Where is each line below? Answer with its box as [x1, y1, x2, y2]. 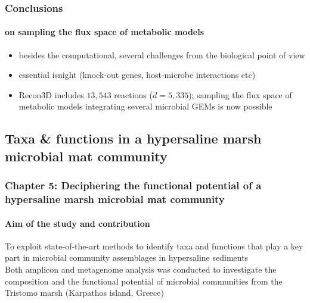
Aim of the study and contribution [5, 217, 150, 229]
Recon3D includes [18, 88, 84, 101]
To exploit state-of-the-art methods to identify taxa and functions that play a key [5, 239, 303, 252]
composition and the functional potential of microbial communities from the [5, 274, 283, 287]
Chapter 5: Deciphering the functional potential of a [5, 178, 262, 193]
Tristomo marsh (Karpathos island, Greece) [5, 286, 164, 299]
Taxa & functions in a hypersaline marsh [5, 129, 262, 148]
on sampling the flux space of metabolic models [5, 26, 204, 38]
